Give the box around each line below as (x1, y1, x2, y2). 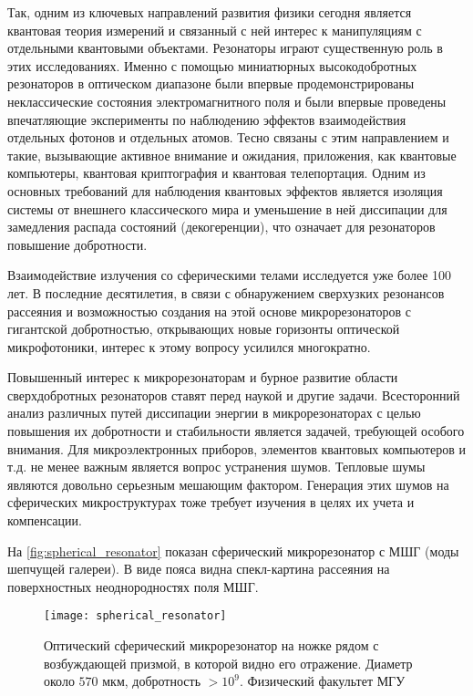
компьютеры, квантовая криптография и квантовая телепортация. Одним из (7, 163, 426, 182)
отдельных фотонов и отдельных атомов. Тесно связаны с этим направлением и (7, 128, 449, 147)
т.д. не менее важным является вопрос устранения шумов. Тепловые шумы (7, 457, 426, 476)
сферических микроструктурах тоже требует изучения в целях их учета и (7, 493, 415, 512)
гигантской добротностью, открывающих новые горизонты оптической (7, 319, 400, 338)
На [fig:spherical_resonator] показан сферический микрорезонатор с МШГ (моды (7, 541, 459, 560)
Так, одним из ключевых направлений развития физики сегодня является (7, 3, 412, 21)
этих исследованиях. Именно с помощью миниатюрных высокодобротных (7, 56, 417, 75)
